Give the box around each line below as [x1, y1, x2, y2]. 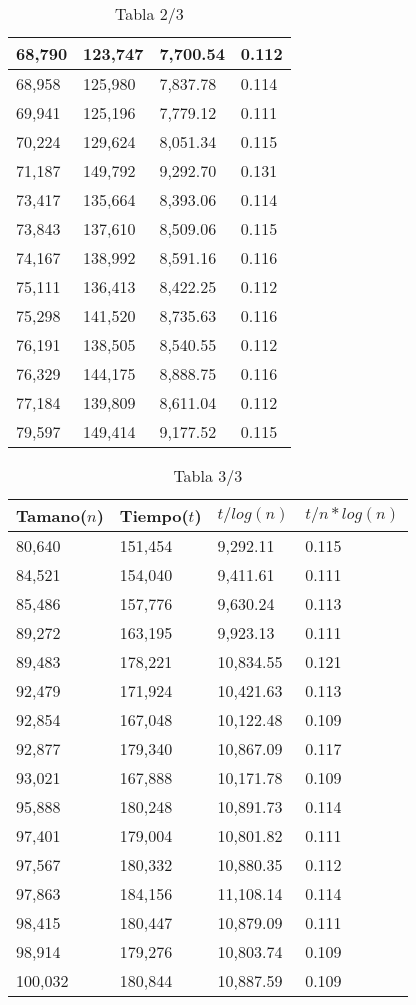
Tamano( [16, 504, 88, 527]
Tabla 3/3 [173, 464, 243, 487]
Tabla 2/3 [114, 2, 184, 25]
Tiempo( [119, 504, 189, 527]
